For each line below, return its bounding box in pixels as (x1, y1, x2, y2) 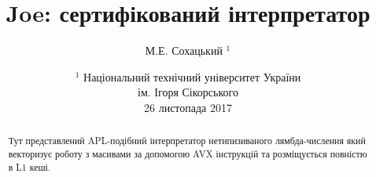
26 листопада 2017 (144, 99, 232, 115)
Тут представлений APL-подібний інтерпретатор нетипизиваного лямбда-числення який (8, 134, 366, 147)
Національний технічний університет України (83, 68, 301, 85)
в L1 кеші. (8, 160, 51, 173)
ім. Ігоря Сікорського (138, 84, 238, 100)
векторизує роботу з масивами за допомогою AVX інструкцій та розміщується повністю (8, 146, 367, 160)
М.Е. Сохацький (145, 42, 223, 59)
